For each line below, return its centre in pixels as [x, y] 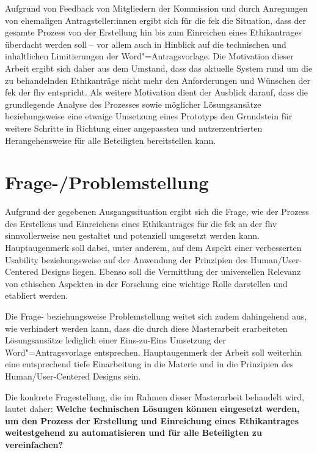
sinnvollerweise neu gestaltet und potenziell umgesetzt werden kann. [132, 235]
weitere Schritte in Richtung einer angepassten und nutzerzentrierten [134, 128]
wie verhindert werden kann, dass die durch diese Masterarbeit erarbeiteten [146, 328]
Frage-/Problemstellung [107, 182]
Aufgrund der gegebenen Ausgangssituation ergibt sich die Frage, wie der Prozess [157, 212]
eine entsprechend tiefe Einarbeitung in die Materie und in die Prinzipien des [149, 364]
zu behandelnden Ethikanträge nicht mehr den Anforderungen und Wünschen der [158, 80]
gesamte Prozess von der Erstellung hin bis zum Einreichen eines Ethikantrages [154, 32]
